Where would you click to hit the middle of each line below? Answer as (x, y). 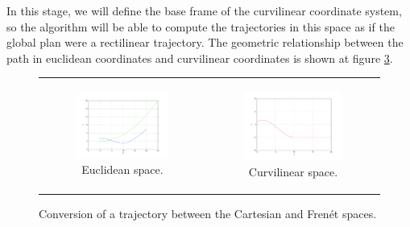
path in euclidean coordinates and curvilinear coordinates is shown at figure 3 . (200, 58)
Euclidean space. (122, 169)
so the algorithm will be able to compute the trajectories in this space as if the (201, 26)
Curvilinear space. (293, 172)
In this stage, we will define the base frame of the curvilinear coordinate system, (204, 10)
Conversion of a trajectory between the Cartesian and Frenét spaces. (208, 214)
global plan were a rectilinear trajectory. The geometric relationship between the (205, 42)
